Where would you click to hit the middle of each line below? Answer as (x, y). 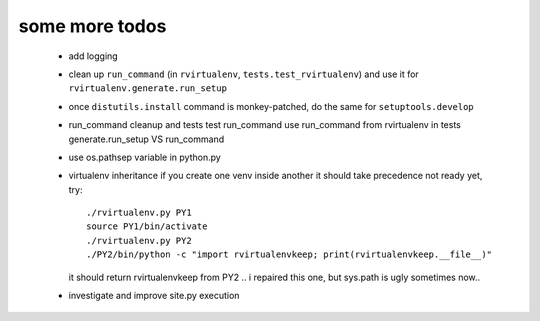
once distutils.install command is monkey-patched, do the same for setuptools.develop (271, 106)
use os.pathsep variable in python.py (145, 157)
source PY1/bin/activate (147, 226)
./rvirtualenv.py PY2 (139, 240)
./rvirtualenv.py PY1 (139, 213)
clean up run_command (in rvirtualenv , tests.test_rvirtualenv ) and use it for (243, 74)
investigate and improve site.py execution (154, 296)
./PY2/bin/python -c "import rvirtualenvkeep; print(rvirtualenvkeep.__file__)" (289, 254)
